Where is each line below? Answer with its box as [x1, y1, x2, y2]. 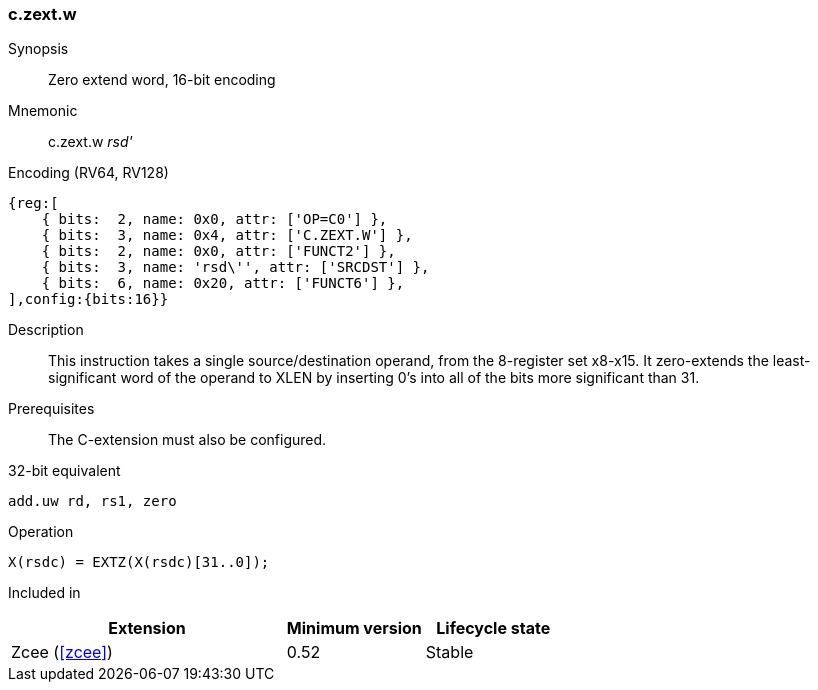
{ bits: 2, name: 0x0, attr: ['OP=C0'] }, [41, 211, 388, 228]
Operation [8, 523, 74, 541]
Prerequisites [8, 400, 95, 418]
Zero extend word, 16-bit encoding [48, 71, 276, 89]
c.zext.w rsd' [48, 133, 133, 151]
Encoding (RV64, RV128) [8, 164, 169, 182]
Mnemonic [8, 102, 78, 120]
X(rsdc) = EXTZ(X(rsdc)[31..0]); [8, 554, 270, 571]
